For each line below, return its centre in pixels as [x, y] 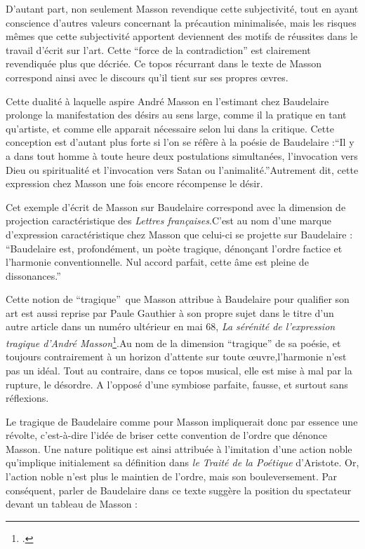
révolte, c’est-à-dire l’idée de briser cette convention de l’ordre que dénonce [167, 435]
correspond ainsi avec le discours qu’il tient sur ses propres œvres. [147, 77]
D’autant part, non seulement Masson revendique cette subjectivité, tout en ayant [182, 8]
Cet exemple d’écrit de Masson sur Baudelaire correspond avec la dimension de [176, 206]
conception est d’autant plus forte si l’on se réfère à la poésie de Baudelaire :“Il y [180, 142]
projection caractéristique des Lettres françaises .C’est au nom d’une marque [168, 221]
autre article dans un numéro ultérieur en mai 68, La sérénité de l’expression [171, 326]
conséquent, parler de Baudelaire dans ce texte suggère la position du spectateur [179, 490]
